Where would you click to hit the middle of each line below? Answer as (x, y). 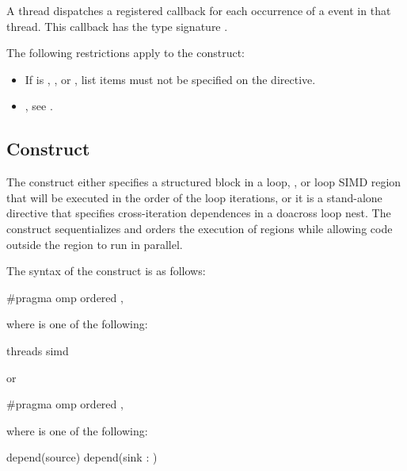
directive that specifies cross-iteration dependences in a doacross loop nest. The (199, 213)
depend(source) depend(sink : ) (82, 457)
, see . (39, 106)
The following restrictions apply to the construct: (126, 53)
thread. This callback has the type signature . (117, 26)
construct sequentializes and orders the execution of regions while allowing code (200, 228)
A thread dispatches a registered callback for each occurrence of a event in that (199, 10)
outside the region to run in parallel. (95, 244)
